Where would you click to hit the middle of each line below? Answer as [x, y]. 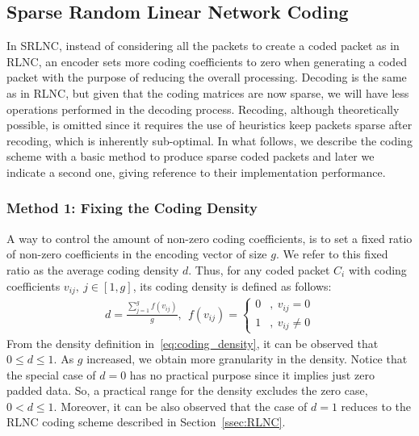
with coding [377, 269]
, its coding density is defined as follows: [232, 285]
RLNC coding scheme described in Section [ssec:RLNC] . [146, 422]
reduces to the [376, 406]
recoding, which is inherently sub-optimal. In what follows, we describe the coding [209, 140]
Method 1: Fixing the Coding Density [132, 208]
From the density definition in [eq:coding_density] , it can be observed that [193, 343]
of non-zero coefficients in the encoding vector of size [137, 254]
